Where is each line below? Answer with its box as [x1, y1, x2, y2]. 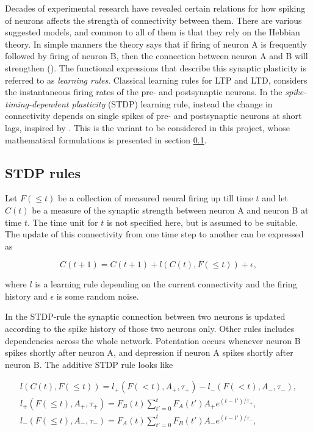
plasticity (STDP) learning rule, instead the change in [71, 97, 273, 110]
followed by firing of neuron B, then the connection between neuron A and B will [5, 49, 308, 62]
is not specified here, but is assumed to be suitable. [106, 215, 298, 228]
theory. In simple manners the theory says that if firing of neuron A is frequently [5, 37, 307, 50]
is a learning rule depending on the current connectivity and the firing [35, 278, 297, 290]
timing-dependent [5, 97, 69, 110]
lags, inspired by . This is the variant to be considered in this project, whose [5, 121, 290, 134]
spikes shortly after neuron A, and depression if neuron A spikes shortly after [5, 346, 293, 359]
